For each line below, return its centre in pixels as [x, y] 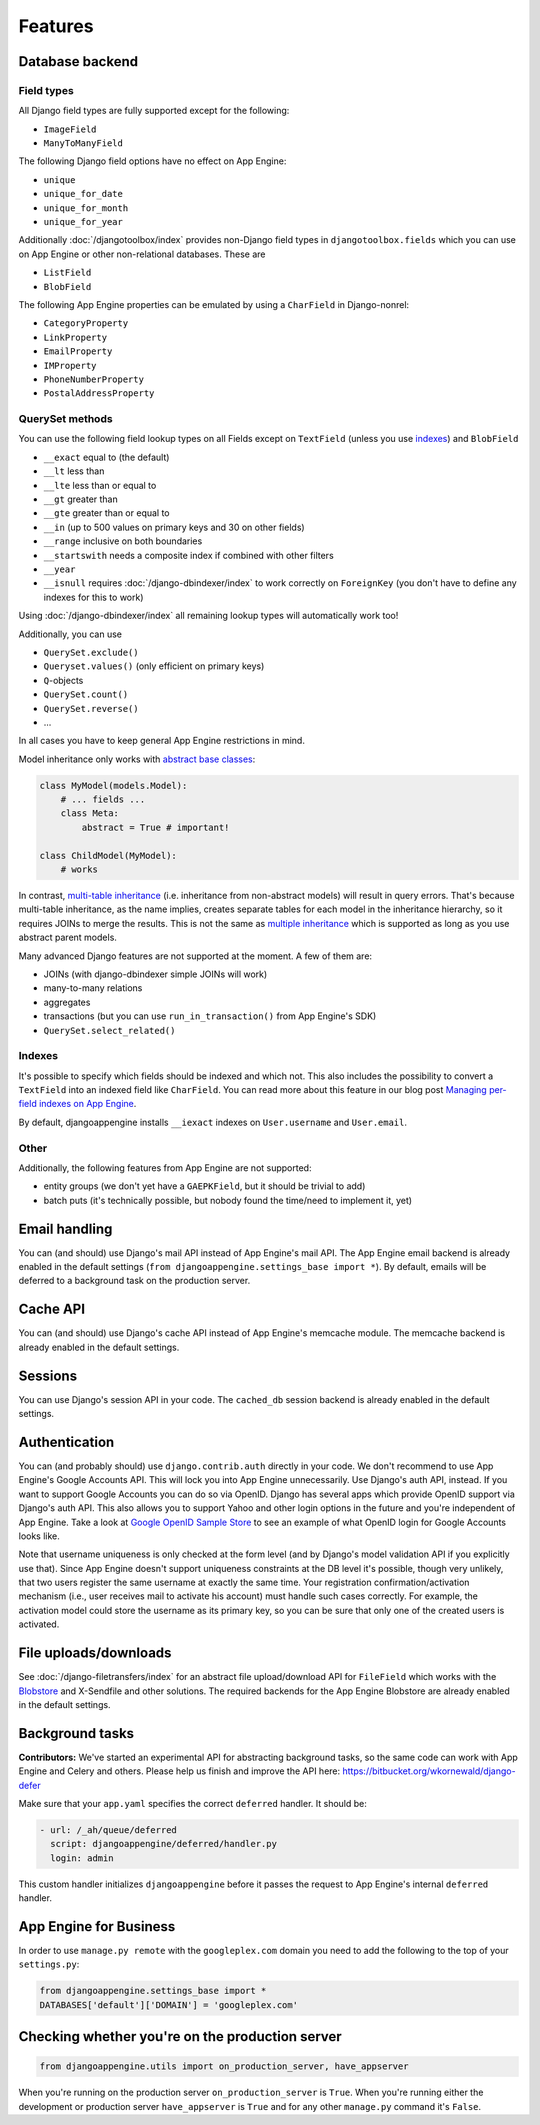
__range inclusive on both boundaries [123, 541]
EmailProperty [78, 351]
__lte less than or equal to [100, 485]
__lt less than [74, 471]
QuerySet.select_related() [109, 1030]
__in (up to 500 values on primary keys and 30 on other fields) [174, 527]
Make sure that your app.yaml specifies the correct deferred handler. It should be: [192, 1803]
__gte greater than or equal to [106, 513]
